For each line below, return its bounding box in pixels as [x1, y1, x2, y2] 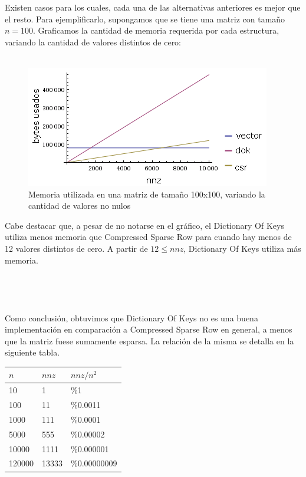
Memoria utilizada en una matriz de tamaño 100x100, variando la [28, 187, 265, 200]
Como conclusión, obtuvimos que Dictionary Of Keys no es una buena [5, 311, 258, 324]
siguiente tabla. [5, 346, 60, 358]
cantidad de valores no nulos [28, 199, 131, 212]
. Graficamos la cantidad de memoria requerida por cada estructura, [33, 24, 279, 37]
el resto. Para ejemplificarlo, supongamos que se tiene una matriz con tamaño [5, 12, 285, 25]
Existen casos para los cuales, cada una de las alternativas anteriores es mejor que [5, 1, 301, 13]
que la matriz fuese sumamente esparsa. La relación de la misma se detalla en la [5, 334, 294, 347]
